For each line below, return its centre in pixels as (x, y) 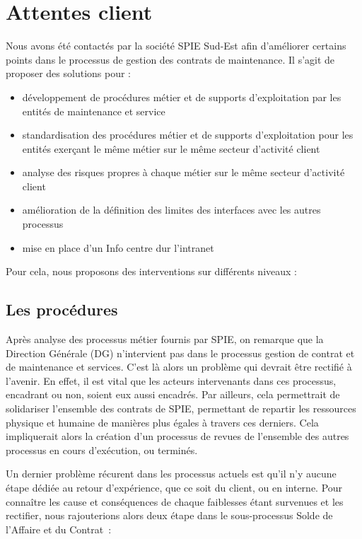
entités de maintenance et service (94, 111)
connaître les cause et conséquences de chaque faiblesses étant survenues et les (175, 501)
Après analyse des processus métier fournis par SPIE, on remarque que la (165, 339)
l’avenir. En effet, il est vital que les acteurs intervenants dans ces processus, (171, 380)
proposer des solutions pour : (69, 73)
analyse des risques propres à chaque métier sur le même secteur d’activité (183, 172)
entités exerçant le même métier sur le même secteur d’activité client (171, 148)
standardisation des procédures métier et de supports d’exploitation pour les (188, 135)
